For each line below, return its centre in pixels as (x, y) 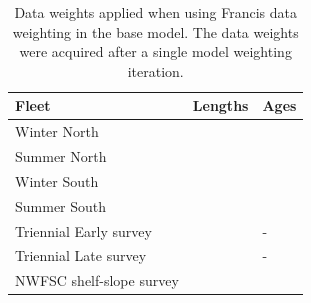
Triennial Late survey (81, 255)
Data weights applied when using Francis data (155, 12)
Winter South (57, 180)
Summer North (61, 156)
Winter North (57, 131)
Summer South (61, 205)
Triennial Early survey (83, 230)
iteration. (155, 70)
